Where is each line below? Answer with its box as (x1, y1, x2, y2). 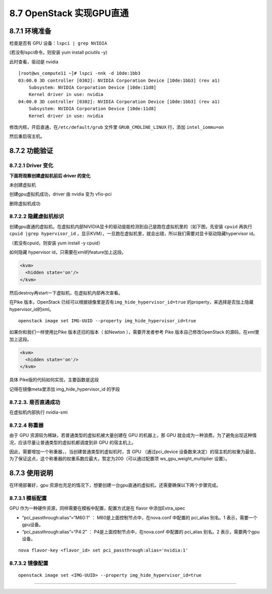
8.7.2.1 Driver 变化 (9, 162, 53, 169)
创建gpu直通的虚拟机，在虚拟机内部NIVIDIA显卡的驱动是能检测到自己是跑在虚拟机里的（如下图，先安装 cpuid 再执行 (9, 223, 252, 229)
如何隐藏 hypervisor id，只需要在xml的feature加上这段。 (9, 249, 126, 255)
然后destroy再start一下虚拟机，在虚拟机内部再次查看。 (9, 289, 123, 295)
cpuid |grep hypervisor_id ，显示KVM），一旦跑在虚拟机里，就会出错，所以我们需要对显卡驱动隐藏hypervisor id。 (9, 230, 258, 237)
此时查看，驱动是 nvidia (9, 59, 59, 65)
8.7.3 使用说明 (9, 469, 53, 477)
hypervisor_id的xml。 (9, 306, 54, 312)
